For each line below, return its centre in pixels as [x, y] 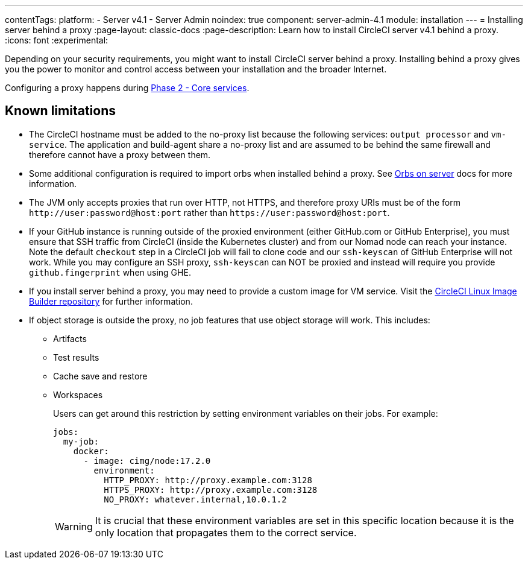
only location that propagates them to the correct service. [226, 532]
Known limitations [60, 111]
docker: [91, 451]
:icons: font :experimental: [57, 40]
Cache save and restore [100, 376]
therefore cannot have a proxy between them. [120, 154]
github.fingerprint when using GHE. [110, 272]
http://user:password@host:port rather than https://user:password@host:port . [209, 212]
